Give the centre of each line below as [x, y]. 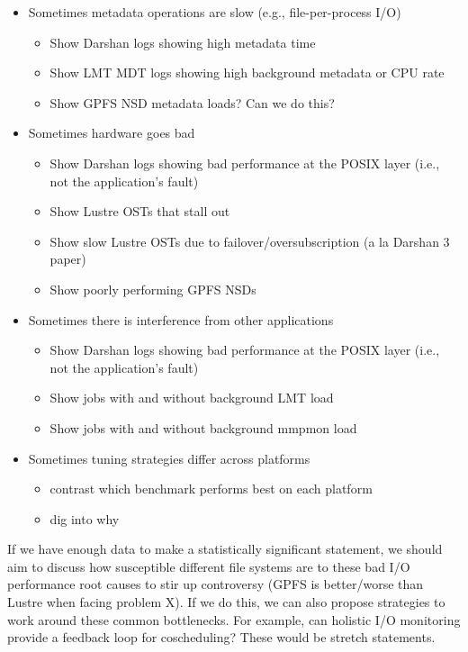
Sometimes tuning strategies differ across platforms [169, 458]
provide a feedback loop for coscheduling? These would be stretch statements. [221, 637]
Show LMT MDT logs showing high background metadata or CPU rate [247, 72]
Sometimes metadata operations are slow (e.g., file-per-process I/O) [215, 12]
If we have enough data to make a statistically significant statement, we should [225, 549]
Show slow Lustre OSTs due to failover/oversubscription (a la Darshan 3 [250, 241]
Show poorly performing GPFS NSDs [153, 289]
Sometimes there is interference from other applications [181, 319]
